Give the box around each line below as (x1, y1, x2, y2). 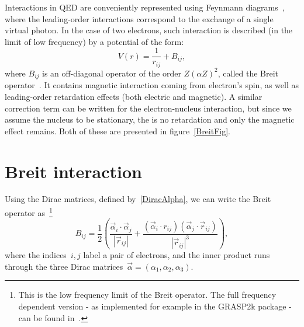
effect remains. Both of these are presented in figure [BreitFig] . (5, 124, 231, 137)
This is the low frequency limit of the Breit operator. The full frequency (18, 288, 277, 301)
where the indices (5, 249, 67, 261)
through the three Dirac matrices (5, 260, 123, 272)
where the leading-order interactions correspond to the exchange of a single (5, 12, 274, 25)
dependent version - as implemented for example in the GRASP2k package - (18, 300, 292, 312)
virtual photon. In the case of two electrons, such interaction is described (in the (5, 24, 293, 36)
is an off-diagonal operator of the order (42, 67, 181, 79)
